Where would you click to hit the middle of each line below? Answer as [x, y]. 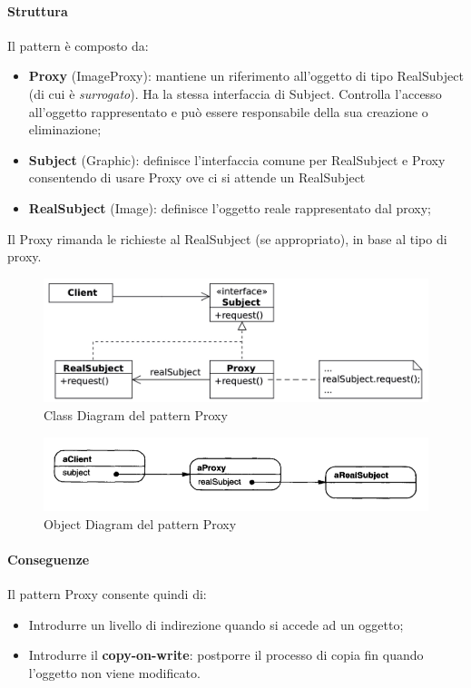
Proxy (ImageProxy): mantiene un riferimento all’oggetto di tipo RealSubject [246, 76]
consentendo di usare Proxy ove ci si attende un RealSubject [197, 177]
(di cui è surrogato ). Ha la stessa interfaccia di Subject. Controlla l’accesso [235, 93]
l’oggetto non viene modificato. [114, 672]
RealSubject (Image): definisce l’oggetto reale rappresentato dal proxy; [230, 207]
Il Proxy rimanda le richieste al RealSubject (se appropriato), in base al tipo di [227, 238]
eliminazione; [65, 129]
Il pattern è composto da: [78, 45]
